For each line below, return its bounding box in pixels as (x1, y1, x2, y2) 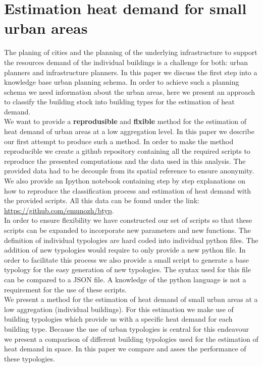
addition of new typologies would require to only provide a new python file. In (4, 244, 246, 255)
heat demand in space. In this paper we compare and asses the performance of (4, 343, 246, 354)
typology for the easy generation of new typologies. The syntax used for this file (4, 264, 251, 275)
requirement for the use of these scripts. (4, 284, 127, 294)
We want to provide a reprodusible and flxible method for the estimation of (4, 116, 247, 127)
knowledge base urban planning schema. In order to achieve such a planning (4, 77, 239, 87)
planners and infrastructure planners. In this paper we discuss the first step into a (4, 67, 257, 77)
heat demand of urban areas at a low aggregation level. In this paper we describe (4, 126, 254, 137)
